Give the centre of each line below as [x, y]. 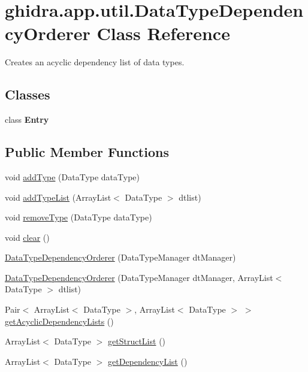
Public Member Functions [87, 152]
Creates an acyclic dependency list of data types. [95, 62]
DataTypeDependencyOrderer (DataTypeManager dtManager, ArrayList [139, 277]
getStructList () [137, 341]
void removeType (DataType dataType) [78, 217]
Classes [28, 94]
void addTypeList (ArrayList [58, 197]
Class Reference [163, 33]
